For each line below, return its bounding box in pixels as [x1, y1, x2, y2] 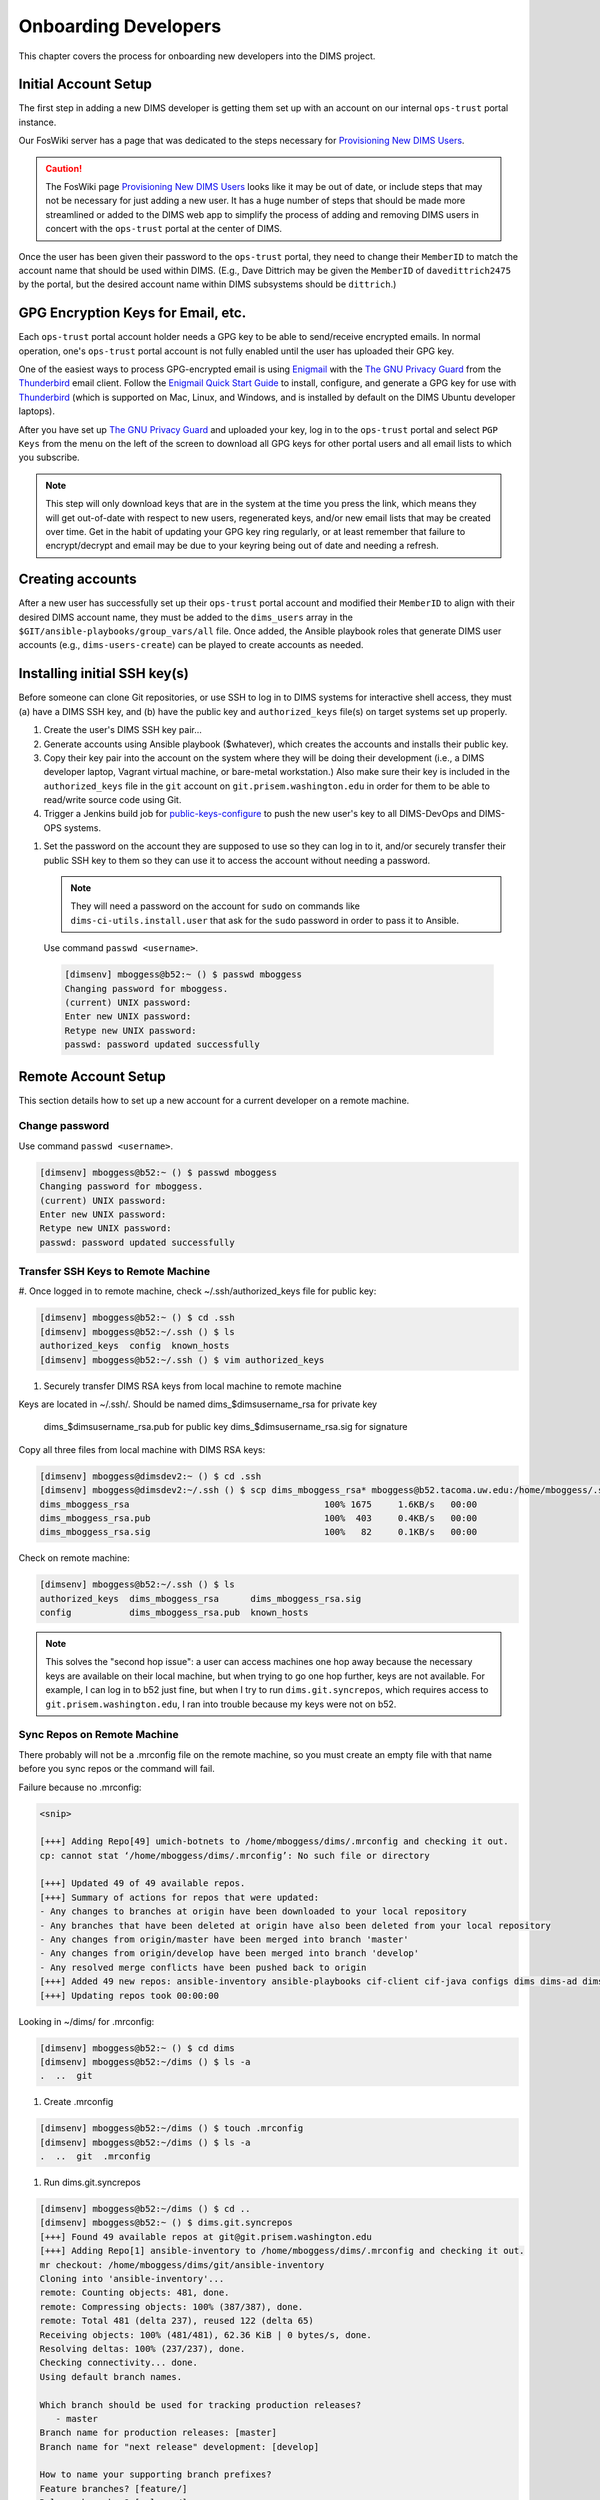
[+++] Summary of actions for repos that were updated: [39, 1891, 320, 1903]
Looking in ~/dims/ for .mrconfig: [18, 2015, 155, 2027]
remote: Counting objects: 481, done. [39, 2287, 230, 2299]
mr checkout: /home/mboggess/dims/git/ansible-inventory [39, 2259, 325, 2270]
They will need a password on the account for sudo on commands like [70, 900, 360, 912]
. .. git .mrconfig [39, 2151, 151, 2162]
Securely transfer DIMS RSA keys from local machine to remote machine [43, 1380, 342, 1392]
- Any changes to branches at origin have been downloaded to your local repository [39, 1906, 467, 1917]
